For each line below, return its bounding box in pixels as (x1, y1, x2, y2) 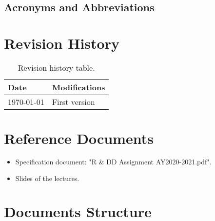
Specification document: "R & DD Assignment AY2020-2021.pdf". (15, 157, 212, 167)
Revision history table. (18, 61, 95, 73)
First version (52, 96, 95, 107)
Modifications (52, 81, 105, 93)
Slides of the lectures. (15, 173, 79, 183)
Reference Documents (4, 128, 154, 148)
